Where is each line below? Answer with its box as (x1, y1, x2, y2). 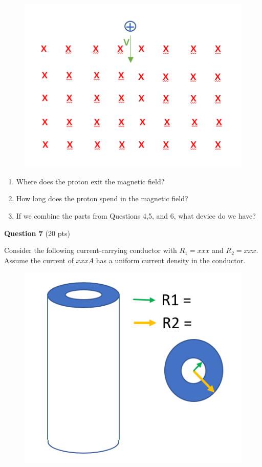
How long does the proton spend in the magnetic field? (16, 193, 188, 204)
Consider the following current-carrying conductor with (4, 245, 177, 256)
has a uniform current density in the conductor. (96, 254, 246, 265)
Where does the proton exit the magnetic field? (16, 176, 165, 186)
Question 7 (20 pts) (4, 227, 70, 238)
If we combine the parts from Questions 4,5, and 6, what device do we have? (16, 210, 256, 221)
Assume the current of (4, 254, 74, 265)
